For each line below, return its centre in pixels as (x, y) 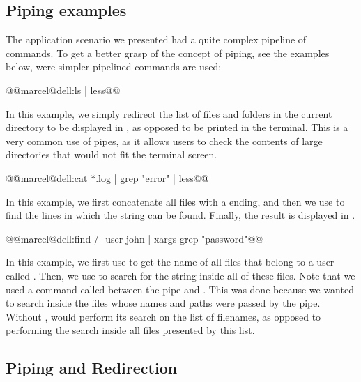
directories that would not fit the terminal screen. (112, 154)
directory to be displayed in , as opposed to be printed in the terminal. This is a (177, 127)
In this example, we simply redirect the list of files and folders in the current (169, 113)
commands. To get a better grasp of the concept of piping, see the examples (168, 53)
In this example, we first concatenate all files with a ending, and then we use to (175, 201)
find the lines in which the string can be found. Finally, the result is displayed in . (180, 215)
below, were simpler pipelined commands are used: (114, 67)
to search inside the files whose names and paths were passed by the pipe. (163, 303)
